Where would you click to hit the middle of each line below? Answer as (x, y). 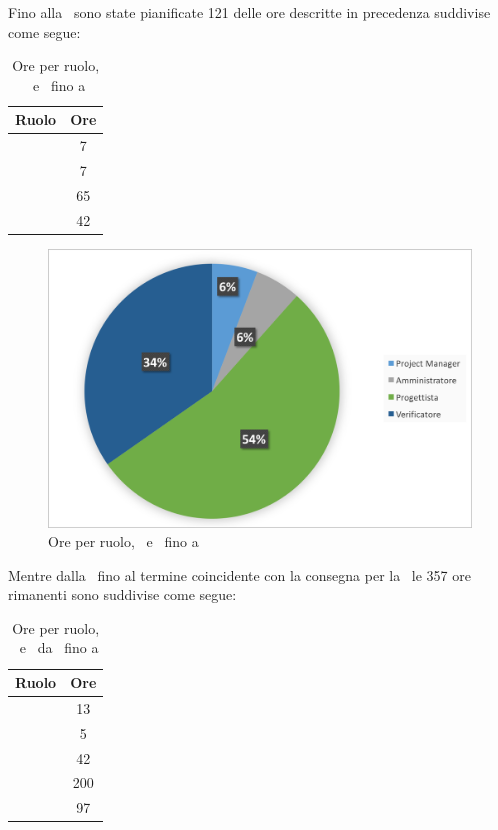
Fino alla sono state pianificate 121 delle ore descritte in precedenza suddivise (249, 12)
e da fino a (59, 647)
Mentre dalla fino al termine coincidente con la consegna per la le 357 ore (239, 574)
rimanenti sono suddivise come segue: (122, 594)
